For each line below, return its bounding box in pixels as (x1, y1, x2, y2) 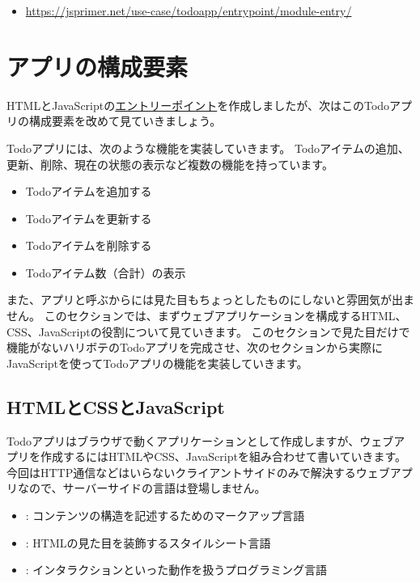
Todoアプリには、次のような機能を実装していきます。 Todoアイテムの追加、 (6, 139, 409, 156)
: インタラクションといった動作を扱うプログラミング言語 (25, 561, 328, 578)
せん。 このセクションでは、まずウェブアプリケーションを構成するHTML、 (6, 307, 407, 324)
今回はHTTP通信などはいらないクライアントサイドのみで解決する (6, 463, 356, 480)
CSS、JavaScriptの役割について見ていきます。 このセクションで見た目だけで (6, 323, 410, 340)
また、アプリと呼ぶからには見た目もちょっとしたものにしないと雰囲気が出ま (6, 291, 414, 308)
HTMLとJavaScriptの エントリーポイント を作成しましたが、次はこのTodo (6, 96, 390, 113)
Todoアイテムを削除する (25, 237, 152, 254)
